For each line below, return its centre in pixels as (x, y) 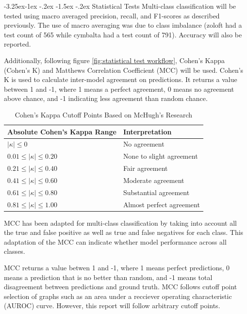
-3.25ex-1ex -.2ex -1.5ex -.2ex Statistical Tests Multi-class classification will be (120, 6)
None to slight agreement (160, 156)
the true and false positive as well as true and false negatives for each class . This (124, 232)
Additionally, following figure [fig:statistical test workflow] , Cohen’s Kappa (115, 60)
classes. (15, 251)
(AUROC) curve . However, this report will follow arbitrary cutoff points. (112, 306)
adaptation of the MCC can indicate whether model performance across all (115, 241)
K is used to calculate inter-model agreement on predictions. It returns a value (121, 79)
